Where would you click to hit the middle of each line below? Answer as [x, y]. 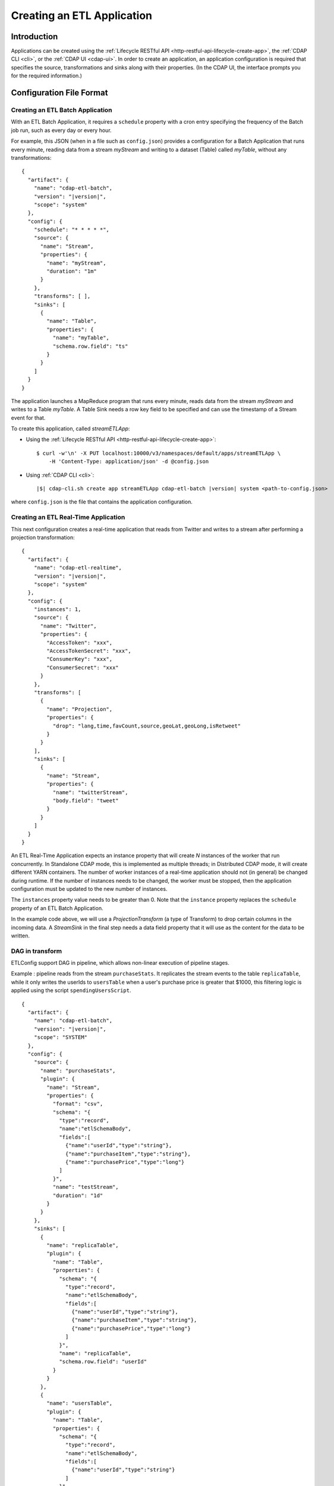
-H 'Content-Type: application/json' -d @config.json [129, 462]
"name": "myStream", [76, 263]
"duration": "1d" [78, 1195]
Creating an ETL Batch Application [62, 110]
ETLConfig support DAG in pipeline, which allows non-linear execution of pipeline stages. [120, 963]
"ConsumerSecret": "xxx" [83, 668]
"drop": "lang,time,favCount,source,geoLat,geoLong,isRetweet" [147, 726]
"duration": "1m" [72, 271]
